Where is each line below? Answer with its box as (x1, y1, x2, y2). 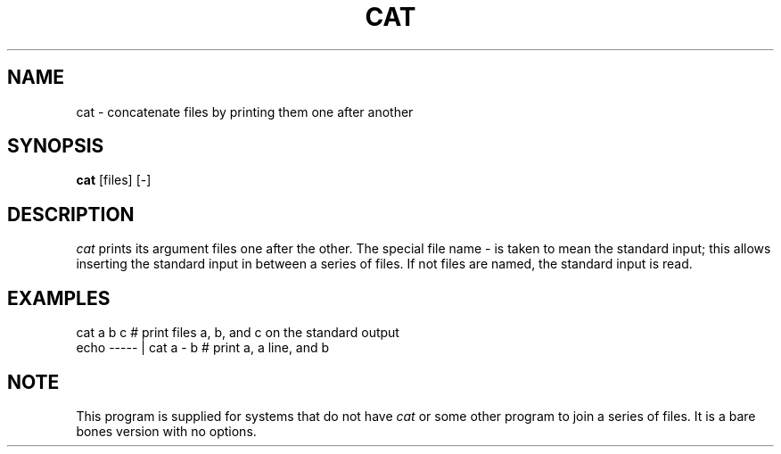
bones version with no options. (76, 423, 257, 439)
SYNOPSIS (7, 135, 104, 158)
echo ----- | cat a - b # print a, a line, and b (76, 340, 330, 356)
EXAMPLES (7, 286, 111, 310)
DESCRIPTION (7, 202, 135, 226)
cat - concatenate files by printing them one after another (76, 103, 414, 120)
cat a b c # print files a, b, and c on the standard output (76, 325, 399, 341)
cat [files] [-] (76, 172, 152, 188)
